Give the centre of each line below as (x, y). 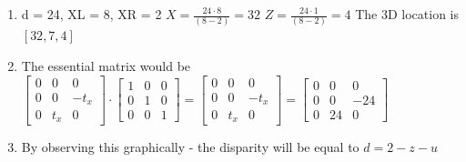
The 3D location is (407, 14)
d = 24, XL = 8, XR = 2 (91, 14)
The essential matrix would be (106, 65)
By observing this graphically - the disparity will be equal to (190, 146)
